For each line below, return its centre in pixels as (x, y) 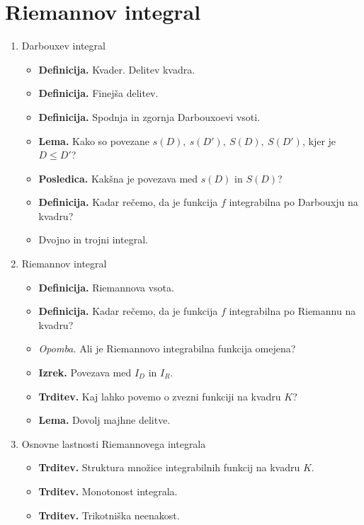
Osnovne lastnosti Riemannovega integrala (114, 443)
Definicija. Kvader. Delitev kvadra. (117, 69)
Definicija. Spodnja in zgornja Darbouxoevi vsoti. (149, 116)
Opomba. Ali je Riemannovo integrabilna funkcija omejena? (167, 348)
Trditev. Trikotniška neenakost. (109, 515)
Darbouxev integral (63, 46)
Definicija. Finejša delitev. (98, 93)
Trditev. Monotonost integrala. (108, 491)
